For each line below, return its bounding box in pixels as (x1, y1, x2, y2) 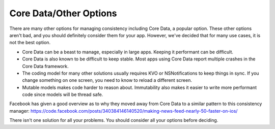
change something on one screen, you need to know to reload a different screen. (22, 77, 192, 83)
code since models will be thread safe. (22, 91, 103, 98)
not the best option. (9, 40, 51, 46)
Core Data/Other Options (9, 8, 117, 19)
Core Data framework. (22, 63, 69, 69)
